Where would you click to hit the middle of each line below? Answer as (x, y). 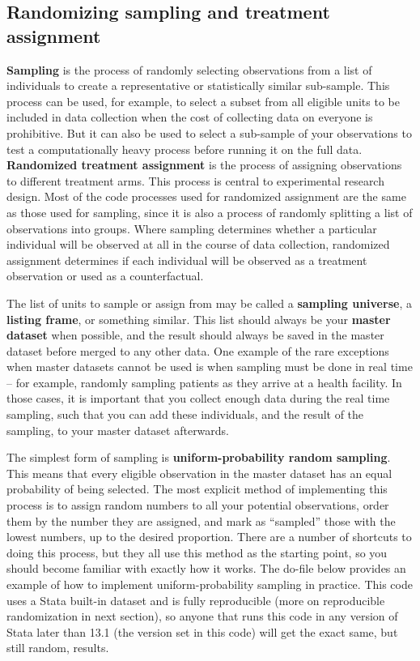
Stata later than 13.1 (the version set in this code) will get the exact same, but (202, 631)
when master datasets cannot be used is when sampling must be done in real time (210, 367)
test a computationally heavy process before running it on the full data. (185, 149)
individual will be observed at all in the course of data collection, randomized (198, 244)
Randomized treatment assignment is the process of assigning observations (204, 165)
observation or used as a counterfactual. (105, 276)
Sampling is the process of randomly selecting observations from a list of (189, 69)
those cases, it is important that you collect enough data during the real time (198, 398)
